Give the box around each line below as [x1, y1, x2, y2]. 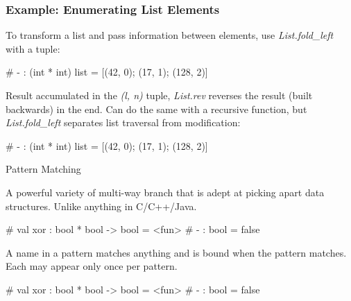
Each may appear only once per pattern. [6, 259, 178, 273]
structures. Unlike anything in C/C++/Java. [6, 198, 197, 213]
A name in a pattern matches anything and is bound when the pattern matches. [6, 245, 347, 259]
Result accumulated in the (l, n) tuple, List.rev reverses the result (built [6, 88, 313, 102]
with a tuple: [6, 41, 60, 55]
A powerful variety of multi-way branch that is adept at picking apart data [6, 184, 325, 199]
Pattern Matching [6, 162, 81, 176]
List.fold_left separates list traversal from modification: [6, 115, 241, 130]
